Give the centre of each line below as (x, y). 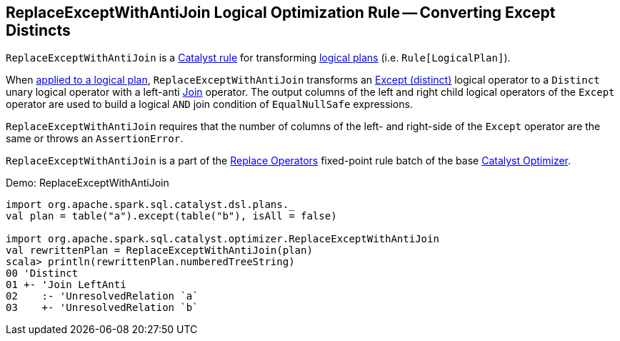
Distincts (38, 30)
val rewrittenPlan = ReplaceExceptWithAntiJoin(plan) (159, 251)
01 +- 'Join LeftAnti (66, 285)
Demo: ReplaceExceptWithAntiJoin (87, 183)
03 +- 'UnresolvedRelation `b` (102, 308)
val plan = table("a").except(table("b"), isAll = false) (171, 216)
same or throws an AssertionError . (95, 139)
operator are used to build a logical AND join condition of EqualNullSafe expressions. (209, 104)
